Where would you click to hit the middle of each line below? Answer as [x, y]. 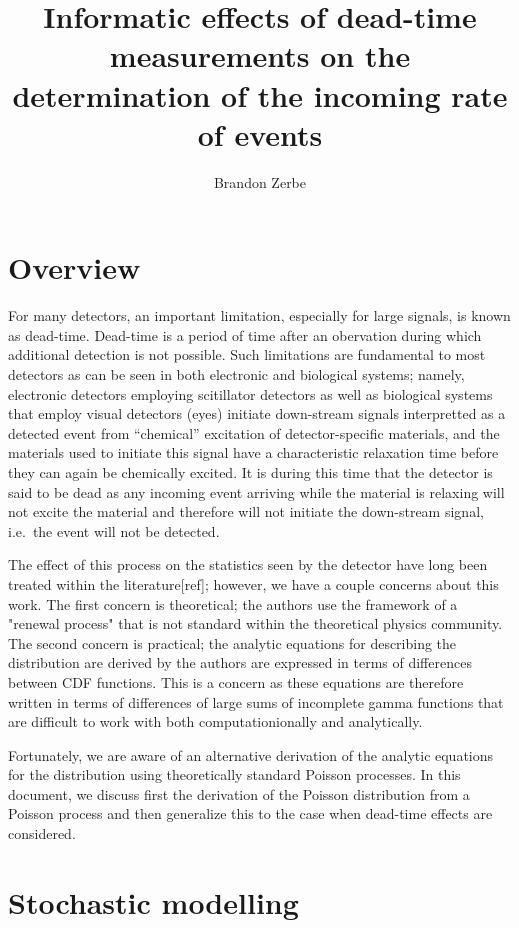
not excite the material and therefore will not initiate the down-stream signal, [246, 511]
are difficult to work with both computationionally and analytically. [215, 721]
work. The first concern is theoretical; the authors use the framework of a [233, 603]
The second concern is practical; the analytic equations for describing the [232, 642]
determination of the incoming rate [260, 94]
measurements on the [260, 55]
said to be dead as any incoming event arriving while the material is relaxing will [256, 491]
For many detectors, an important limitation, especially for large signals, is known [259, 315]
